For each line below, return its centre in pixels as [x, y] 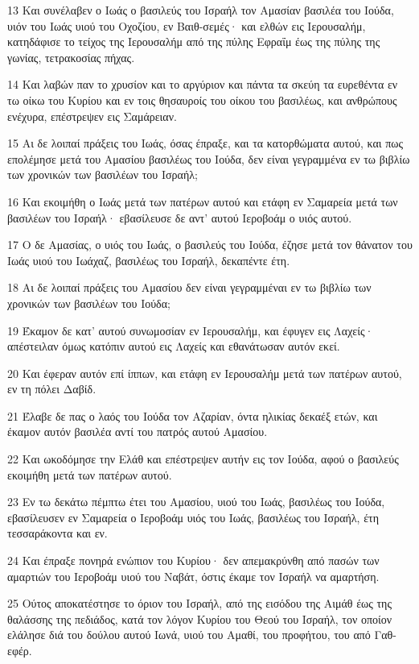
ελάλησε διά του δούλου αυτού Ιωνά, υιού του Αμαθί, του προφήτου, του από [189, 635]
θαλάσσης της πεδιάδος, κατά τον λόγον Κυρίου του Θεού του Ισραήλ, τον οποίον [200, 618]
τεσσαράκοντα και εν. [58, 533]
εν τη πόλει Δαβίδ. [52, 389]
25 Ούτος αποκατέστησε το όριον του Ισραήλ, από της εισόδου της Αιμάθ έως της [199, 603]
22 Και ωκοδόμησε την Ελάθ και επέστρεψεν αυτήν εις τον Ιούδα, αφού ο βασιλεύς [203, 459]
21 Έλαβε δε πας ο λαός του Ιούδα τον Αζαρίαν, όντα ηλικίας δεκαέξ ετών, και [193, 415]
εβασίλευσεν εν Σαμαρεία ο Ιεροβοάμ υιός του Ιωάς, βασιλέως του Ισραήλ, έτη [193, 517]
